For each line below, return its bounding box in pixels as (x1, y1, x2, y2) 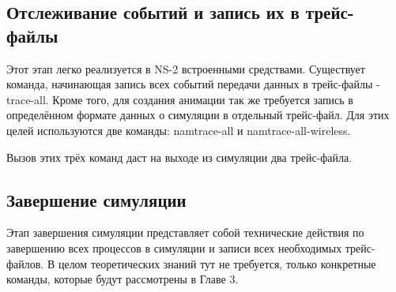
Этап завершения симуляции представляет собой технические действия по (6, 224, 364, 241)
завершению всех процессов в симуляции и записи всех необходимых (6, 239, 342, 256)
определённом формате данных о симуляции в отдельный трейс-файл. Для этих (6, 107, 390, 123)
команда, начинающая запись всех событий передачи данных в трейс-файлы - (6, 76, 380, 92)
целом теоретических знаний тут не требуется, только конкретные (58, 255, 376, 271)
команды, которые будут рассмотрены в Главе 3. (6, 271, 239, 287)
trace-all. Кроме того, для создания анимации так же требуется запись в (6, 91, 353, 107)
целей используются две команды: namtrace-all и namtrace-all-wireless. (6, 122, 351, 138)
